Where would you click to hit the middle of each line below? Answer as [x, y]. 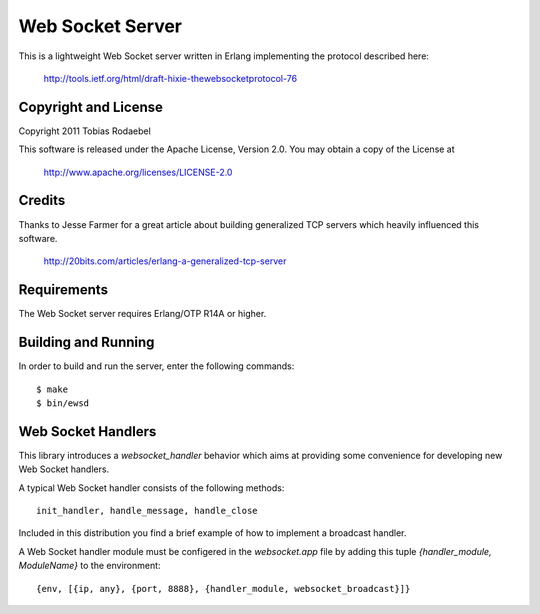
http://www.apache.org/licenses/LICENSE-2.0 [138, 172]
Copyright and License [91, 106]
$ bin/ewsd [63, 403]
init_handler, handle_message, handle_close [147, 510]
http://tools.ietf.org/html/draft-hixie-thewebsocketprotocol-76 [170, 78]
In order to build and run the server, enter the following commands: [156, 366]
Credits [42, 200]
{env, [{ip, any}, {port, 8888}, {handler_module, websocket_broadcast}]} [223, 588]
